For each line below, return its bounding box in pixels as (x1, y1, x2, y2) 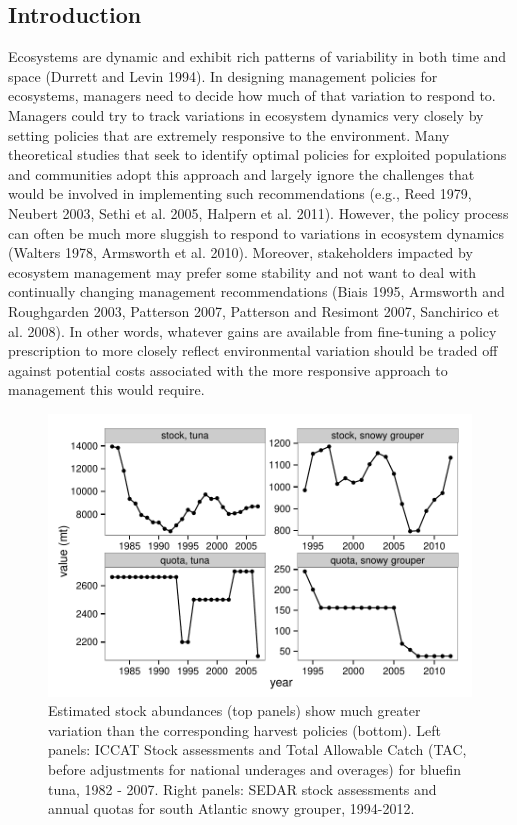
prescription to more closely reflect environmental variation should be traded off (8, 340, 498, 361)
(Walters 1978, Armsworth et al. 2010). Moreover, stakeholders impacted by (8, 242, 473, 263)
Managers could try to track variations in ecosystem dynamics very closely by (8, 104, 484, 125)
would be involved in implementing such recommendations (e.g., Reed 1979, (8, 183, 472, 204)
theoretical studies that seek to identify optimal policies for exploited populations (8, 144, 507, 165)
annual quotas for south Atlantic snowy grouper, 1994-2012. (48, 798, 415, 819)
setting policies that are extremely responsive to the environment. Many (8, 124, 450, 145)
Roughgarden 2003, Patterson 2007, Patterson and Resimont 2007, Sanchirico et (8, 300, 500, 321)
